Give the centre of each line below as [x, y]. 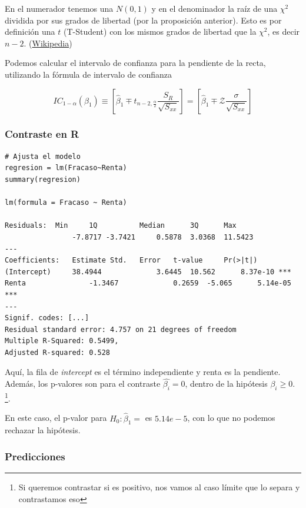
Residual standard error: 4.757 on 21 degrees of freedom [121, 329]
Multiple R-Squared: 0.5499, [62, 341]
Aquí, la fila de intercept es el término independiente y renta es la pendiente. [143, 372]
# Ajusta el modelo [43, 156]
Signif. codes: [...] [47, 318]
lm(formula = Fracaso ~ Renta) [66, 203]
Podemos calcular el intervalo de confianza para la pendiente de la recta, [135, 63]
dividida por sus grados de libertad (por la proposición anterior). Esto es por [143, 20]
